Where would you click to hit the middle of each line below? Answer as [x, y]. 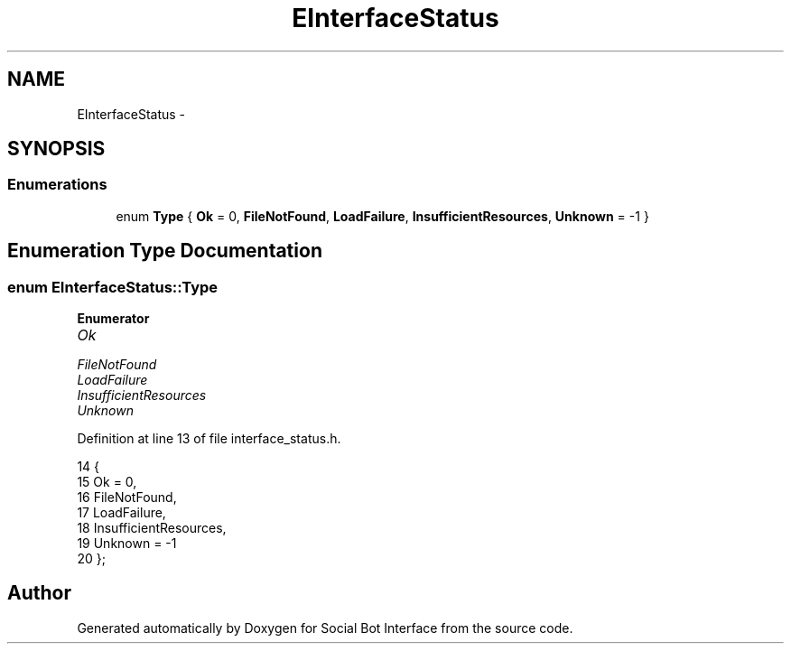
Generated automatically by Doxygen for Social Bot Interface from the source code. [325, 628]
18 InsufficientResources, [152, 528]
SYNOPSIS [56, 149]
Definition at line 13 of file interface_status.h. [209, 439]
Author [39, 593]
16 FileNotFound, [127, 498]
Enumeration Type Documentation [165, 251]
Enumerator [113, 319]
